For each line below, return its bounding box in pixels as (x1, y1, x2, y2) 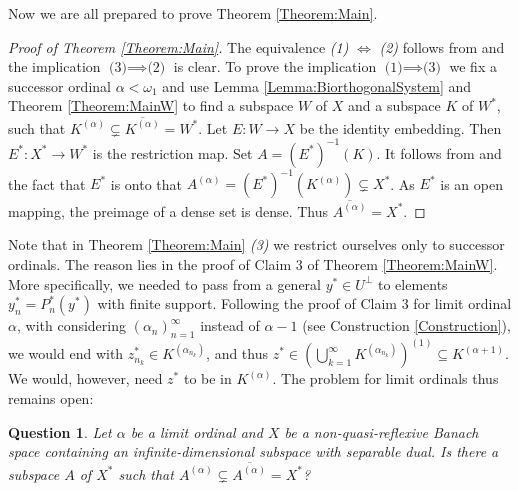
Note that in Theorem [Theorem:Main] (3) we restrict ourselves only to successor (8, 234, 505, 255)
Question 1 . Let (8, 421, 112, 442)
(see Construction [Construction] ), (302, 315, 511, 336)
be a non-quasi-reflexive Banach (284, 421, 479, 442)
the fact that (8, 173, 86, 194)
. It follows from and (376, 142, 502, 163)
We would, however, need (8, 368, 163, 389)
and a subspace (348, 95, 441, 116)
